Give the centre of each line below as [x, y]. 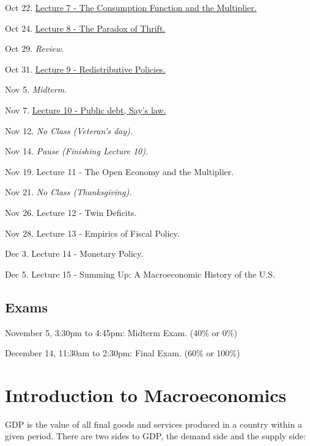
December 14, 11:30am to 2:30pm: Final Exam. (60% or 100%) [123, 353]
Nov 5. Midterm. [36, 89]
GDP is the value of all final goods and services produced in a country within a [153, 424]
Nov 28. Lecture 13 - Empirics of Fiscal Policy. [92, 233]
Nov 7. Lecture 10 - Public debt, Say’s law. [86, 110]
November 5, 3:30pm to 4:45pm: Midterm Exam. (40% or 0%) [121, 332]
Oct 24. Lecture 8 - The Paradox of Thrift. [85, 28]
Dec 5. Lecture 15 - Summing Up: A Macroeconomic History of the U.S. [140, 274]
